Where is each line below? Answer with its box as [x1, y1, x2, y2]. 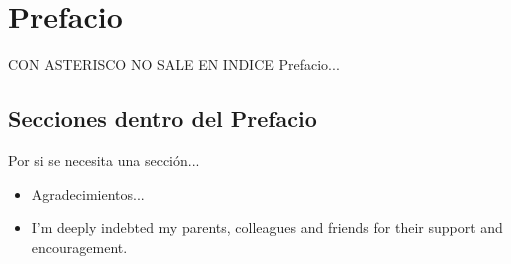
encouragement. [31, 236, 128, 257]
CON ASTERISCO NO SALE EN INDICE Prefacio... [8, 54, 340, 75]
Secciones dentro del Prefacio [8, 103, 317, 134]
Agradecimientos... [31, 183, 145, 204]
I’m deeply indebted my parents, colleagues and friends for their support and [31, 217, 503, 238]
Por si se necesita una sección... [8, 149, 200, 170]
